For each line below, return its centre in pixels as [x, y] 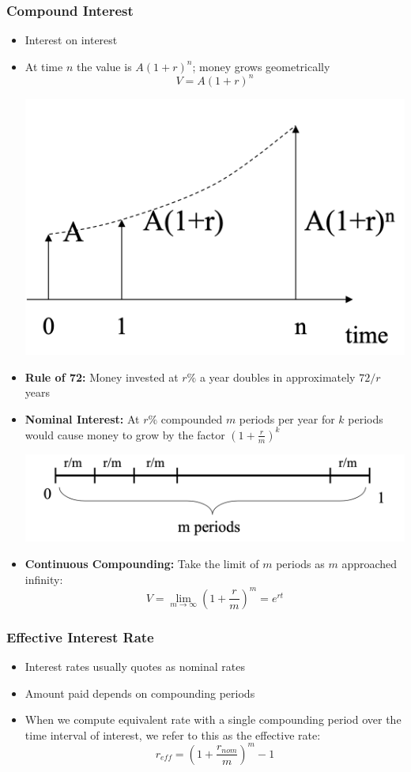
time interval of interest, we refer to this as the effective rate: [173, 734]
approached [370, 564]
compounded [192, 418]
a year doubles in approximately [277, 377]
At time [44, 66]
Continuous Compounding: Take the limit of [142, 564]
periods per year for [287, 418]
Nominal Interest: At [82, 418]
